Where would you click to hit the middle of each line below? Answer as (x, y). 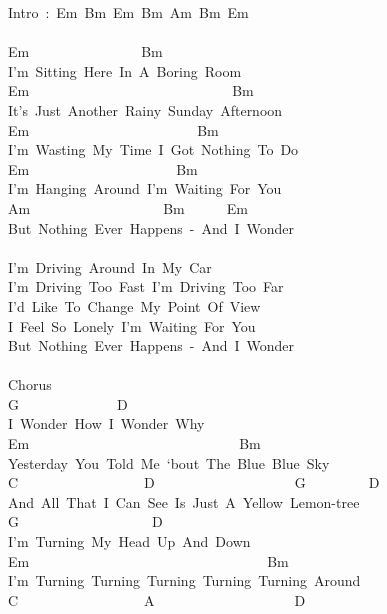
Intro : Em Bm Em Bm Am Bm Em (128, 12)
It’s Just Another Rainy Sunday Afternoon (145, 109)
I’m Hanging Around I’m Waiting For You (145, 188)
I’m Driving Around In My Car (110, 266)
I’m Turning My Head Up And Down (129, 541)
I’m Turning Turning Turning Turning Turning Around (184, 580)
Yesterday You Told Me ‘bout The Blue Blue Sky (169, 462)
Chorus (30, 384)
